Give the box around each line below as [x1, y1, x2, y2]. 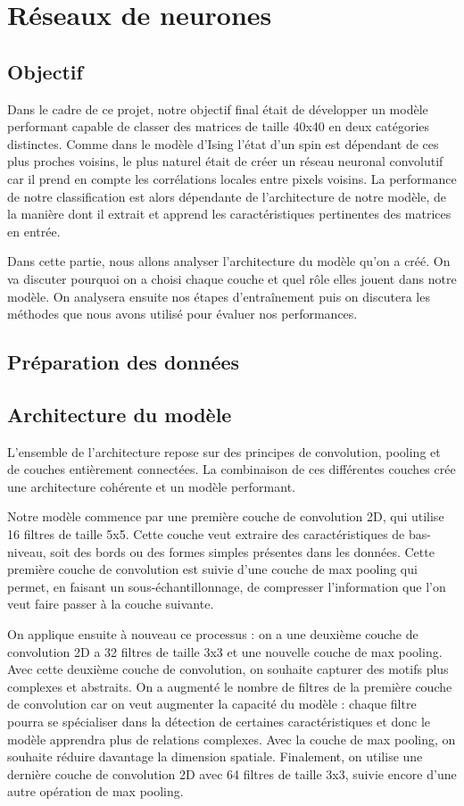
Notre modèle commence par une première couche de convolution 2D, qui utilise [7, 507, 444, 526]
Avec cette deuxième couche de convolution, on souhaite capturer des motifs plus [7, 660, 449, 678]
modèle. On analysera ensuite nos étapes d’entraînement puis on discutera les [7, 287, 430, 305]
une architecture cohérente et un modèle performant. [7, 477, 295, 495]
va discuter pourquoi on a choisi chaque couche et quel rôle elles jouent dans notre [7, 269, 457, 287]
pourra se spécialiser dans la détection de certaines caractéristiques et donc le [7, 712, 430, 730]
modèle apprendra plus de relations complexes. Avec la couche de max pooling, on [7, 729, 456, 748]
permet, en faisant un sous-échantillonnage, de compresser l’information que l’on [7, 577, 446, 595]
